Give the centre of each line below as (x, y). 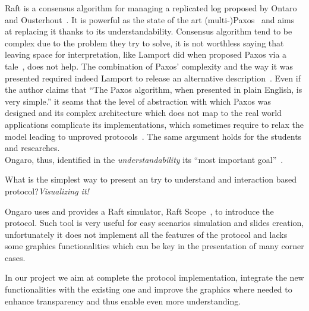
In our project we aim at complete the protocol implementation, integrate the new (154, 277)
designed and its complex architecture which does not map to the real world (143, 113)
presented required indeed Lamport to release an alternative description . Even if (153, 78)
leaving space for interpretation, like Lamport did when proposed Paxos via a (146, 54)
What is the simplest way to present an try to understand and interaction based (151, 179)
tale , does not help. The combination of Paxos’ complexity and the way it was (149, 66)
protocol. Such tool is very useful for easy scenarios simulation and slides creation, (154, 223)
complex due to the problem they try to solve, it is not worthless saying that (144, 43)
